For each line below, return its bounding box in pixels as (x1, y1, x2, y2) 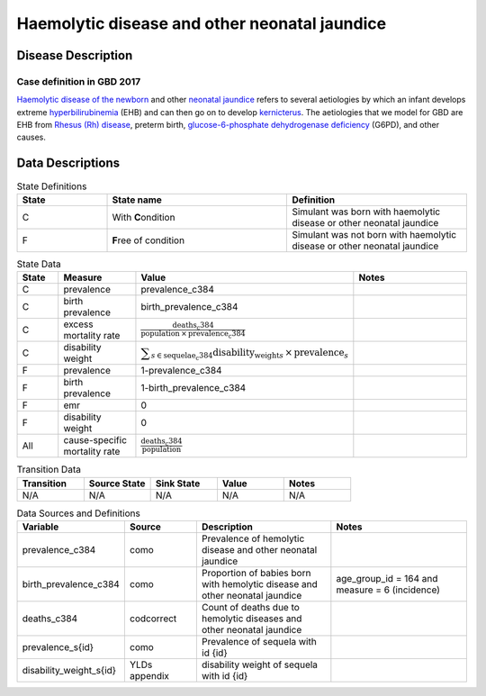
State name (112, 194, 162, 206)
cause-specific (63, 434, 128, 447)
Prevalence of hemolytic (201, 532, 305, 545)
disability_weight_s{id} (22, 664, 117, 676)
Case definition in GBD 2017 (16, 75, 141, 87)
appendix (129, 669, 170, 682)
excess (63, 318, 94, 330)
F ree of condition (112, 234, 184, 247)
